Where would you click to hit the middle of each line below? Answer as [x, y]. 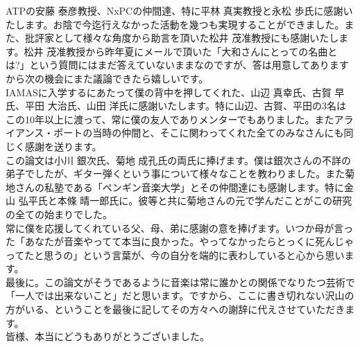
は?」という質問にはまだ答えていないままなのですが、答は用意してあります [177, 65]
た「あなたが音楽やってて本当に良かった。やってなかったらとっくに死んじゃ [180, 241]
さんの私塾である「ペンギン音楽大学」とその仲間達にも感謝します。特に [180, 187]
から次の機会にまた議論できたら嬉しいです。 [107, 78]
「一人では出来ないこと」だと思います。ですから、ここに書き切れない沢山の [180, 295]
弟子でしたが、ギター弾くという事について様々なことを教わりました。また [175, 173]
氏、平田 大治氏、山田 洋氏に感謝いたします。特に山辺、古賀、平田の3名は [176, 106]
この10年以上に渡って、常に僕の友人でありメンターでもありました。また [170, 119]
